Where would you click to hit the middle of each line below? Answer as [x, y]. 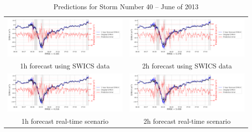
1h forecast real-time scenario [65, 121]
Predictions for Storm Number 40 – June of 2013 [126, 6]
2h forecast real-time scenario [187, 121]
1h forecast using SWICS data [65, 65]
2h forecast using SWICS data [187, 65]
